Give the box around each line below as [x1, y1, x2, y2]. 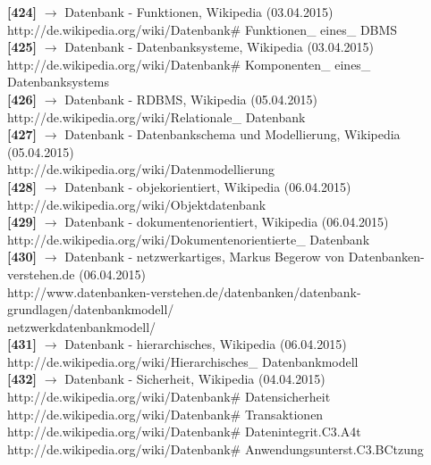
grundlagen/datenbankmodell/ [7, 300, 174, 319]
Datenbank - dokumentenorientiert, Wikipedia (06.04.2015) [64, 212, 389, 231]
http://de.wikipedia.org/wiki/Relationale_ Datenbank [7, 107, 306, 126]
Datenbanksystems [7, 72, 109, 91]
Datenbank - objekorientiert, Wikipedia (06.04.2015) [64, 177, 351, 195]
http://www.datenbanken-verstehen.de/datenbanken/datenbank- [7, 282, 361, 301]
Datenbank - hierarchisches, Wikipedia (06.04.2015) [64, 335, 347, 353]
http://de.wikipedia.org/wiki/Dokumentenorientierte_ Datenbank [7, 229, 370, 248]
